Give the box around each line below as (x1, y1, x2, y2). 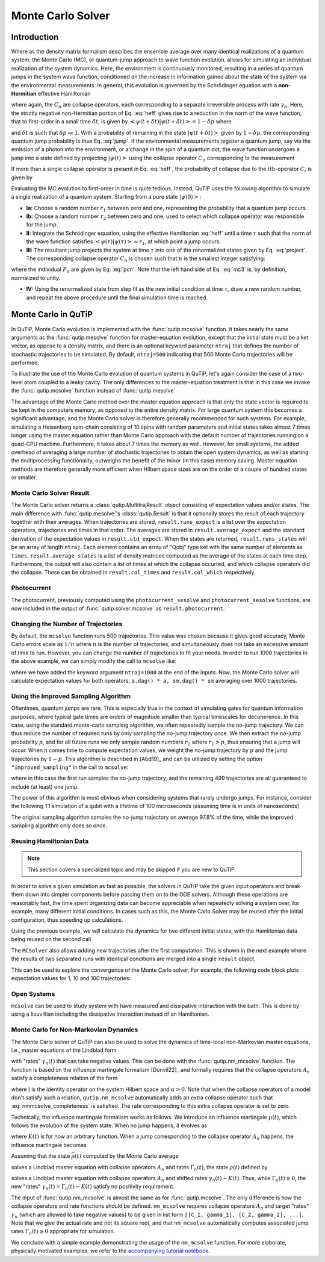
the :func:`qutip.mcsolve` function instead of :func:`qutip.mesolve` (11, 387, 176, 394)
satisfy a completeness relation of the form (11, 1075, 118, 1082)
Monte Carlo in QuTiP (11, 309, 93, 320)
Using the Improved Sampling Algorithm (11, 692, 131, 700)
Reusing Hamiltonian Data (11, 837, 89, 845)
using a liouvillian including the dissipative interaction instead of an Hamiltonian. (11, 1010, 209, 1018)
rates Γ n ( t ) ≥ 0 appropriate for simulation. (11, 1228, 116, 1237)
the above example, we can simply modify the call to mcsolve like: (11, 657, 177, 665)
